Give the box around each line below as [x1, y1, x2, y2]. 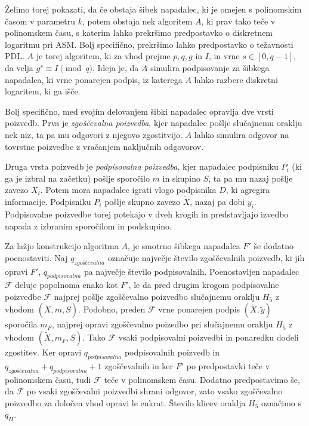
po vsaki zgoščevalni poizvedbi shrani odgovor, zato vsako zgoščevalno [26, 385, 283, 397]
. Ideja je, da [92, 61, 139, 73]
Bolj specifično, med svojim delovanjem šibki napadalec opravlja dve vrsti [5, 105, 274, 117]
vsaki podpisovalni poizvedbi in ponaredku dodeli [118, 331, 299, 344]
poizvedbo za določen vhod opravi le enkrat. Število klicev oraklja [5, 396, 246, 409]
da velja [5, 61, 33, 73]
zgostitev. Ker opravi [5, 346, 82, 358]
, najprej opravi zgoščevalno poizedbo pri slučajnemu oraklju [51, 318, 273, 330]
